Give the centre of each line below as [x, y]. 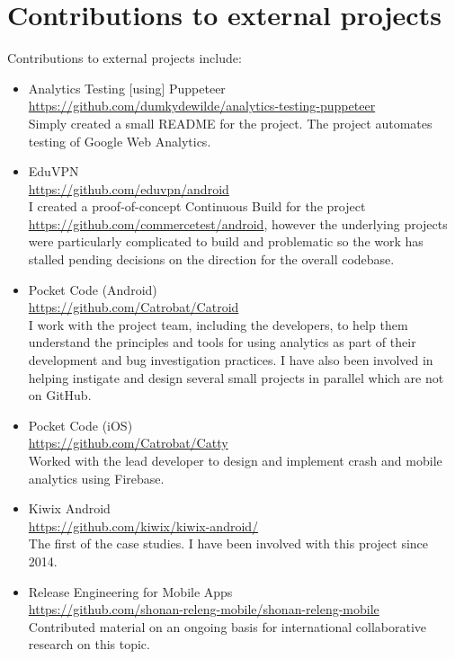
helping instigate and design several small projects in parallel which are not [236, 377]
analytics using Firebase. [96, 478]
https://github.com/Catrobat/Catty [128, 443]
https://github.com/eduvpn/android [129, 188]
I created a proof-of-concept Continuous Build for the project [197, 206]
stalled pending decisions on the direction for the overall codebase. [211, 259]
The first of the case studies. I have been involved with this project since [228, 543]
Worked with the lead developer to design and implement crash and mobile [235, 460]
